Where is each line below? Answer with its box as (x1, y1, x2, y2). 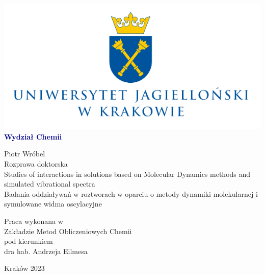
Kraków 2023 (4, 263, 45, 273)
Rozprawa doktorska (4, 158, 68, 169)
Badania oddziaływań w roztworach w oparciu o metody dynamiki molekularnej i (4, 188, 258, 199)
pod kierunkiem (4, 236, 53, 246)
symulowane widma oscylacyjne (4, 198, 102, 209)
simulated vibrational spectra (4, 178, 95, 189)
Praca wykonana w (4, 215, 63, 226)
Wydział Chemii (4, 131, 62, 142)
